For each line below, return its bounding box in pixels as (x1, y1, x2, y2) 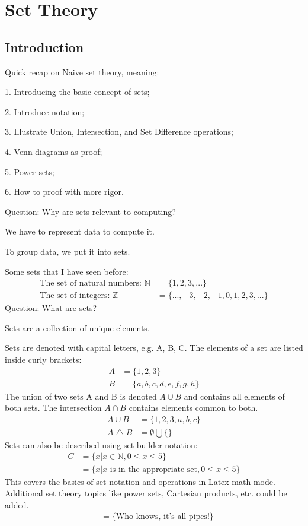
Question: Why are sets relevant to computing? (5, 205, 176, 217)
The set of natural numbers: (40, 279, 142, 288)
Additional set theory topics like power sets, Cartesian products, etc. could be (5, 487, 287, 499)
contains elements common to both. (129, 401, 258, 414)
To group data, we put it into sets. (5, 245, 130, 257)
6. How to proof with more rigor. (5, 185, 124, 198)
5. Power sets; (5, 165, 54, 178)
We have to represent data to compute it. (5, 225, 155, 237)
